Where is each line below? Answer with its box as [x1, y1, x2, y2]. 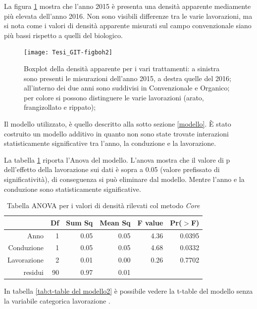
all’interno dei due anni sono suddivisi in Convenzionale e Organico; [24, 83, 230, 93]
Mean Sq [100, 217, 131, 227]
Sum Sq [66, 217, 93, 227]
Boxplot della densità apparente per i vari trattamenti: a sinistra [24, 63, 220, 74]
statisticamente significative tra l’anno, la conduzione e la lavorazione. [4, 138, 216, 148]
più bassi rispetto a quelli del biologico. [4, 30, 123, 40]
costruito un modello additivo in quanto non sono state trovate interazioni [4, 128, 229, 138]
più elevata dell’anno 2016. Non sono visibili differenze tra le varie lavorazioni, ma [4, 10, 253, 21]
